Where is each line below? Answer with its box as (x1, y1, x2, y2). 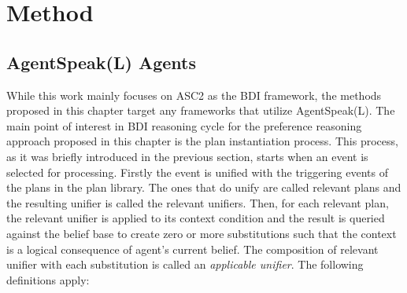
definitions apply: (6, 271, 90, 288)
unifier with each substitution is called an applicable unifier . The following (6, 256, 364, 273)
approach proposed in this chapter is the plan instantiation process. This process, (6, 133, 398, 149)
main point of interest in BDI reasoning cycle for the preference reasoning (6, 117, 362, 134)
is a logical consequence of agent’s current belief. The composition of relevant (6, 240, 379, 257)
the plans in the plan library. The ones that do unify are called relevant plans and (6, 179, 401, 196)
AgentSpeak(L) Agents (6, 49, 196, 74)
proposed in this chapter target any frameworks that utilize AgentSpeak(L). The (6, 102, 395, 119)
